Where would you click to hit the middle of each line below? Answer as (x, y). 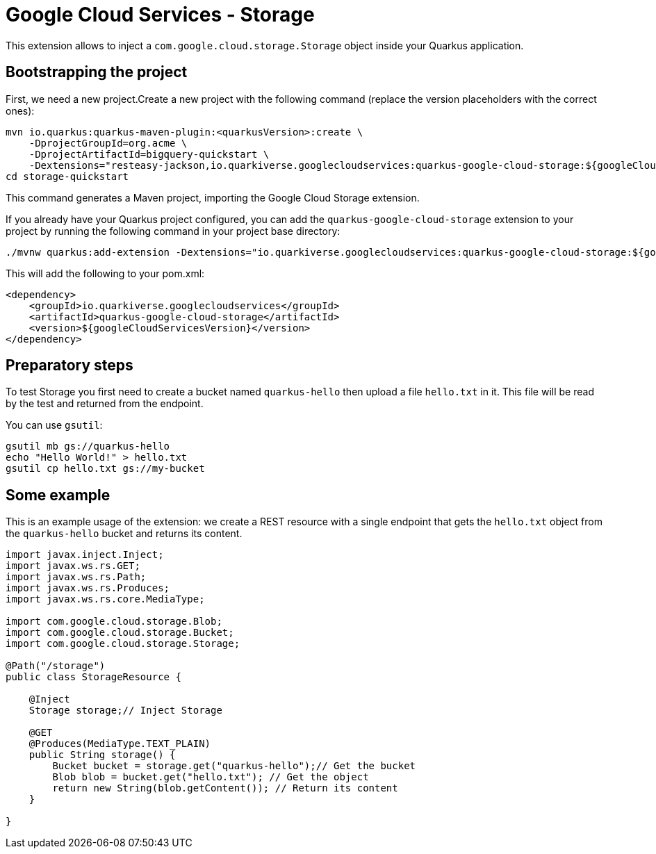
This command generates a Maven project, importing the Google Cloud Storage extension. (213, 197)
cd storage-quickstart (67, 176)
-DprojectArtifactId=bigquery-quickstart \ (149, 154)
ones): (20, 110)
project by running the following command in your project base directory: (173, 231)
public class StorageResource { (93, 677)
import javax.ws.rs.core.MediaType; (105, 599)
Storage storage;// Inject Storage (125, 711)
